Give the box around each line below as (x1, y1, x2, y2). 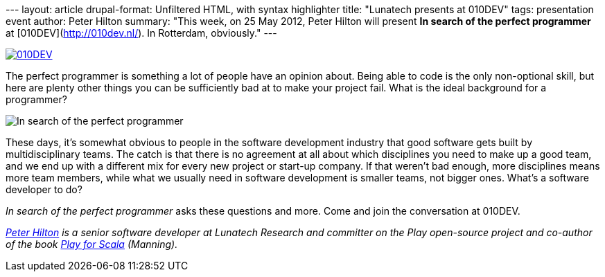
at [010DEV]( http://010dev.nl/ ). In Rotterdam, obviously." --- (6, 27, 277, 39)
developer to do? (6, 184, 82, 195)
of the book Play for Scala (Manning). (6, 238, 178, 250)
